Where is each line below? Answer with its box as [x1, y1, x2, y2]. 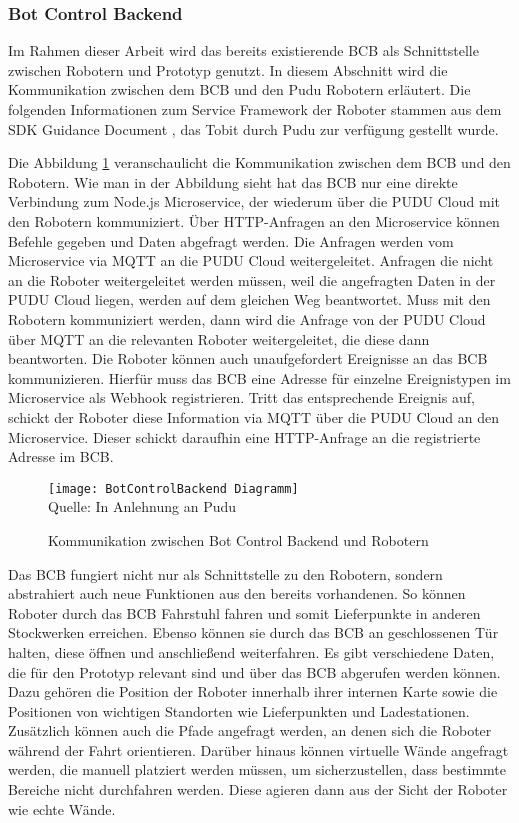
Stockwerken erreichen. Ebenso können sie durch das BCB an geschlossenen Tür [8, 622, 499, 643]
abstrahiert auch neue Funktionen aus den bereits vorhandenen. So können [8, 583, 466, 604]
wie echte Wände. [8, 798, 116, 819]
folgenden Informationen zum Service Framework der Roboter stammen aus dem [8, 99, 502, 119]
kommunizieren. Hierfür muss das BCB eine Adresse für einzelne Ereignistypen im [8, 367, 511, 388]
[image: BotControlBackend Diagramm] [48, 481, 299, 496]
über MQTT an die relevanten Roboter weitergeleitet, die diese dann [8, 328, 430, 349]
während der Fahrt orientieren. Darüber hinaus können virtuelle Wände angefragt [8, 739, 509, 760]
